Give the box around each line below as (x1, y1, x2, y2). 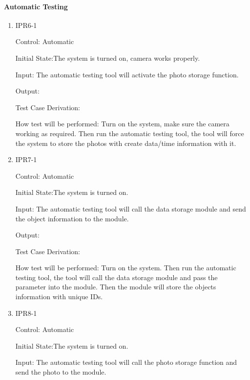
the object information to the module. (15, 213, 129, 223)
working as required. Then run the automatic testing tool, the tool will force (15, 128, 244, 138)
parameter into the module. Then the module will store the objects (15, 282, 216, 292)
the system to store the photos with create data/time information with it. (15, 138, 236, 148)
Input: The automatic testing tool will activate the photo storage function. (15, 69, 239, 79)
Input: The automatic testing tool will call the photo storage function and (15, 357, 237, 367)
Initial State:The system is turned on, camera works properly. (15, 52, 200, 63)
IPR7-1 (15, 154, 37, 165)
